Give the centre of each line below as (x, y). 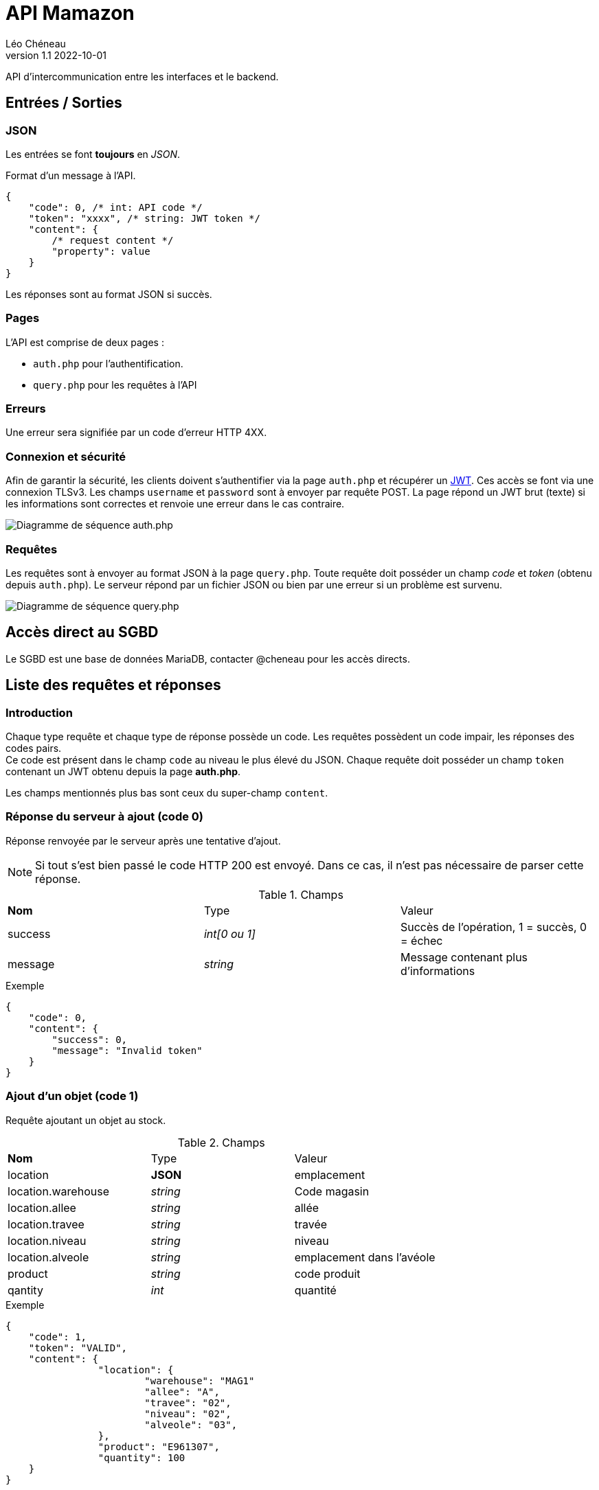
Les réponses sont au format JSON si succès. (109, 294)
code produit (327, 1273)
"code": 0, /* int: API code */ (115, 207)
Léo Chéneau (36, 43)
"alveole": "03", (191, 1424)
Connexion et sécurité (66, 456)
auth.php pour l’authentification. (108, 363)
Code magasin (332, 1191)
